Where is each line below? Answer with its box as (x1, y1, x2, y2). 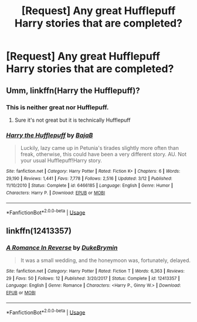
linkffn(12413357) (6, 226, 72, 236)
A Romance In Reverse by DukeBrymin (6, 243, 118, 251)
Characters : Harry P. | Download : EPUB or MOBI (6, 190, 106, 196)
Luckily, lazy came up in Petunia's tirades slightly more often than (20, 145, 179, 152)
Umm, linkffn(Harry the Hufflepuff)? (6, 85, 140, 95)
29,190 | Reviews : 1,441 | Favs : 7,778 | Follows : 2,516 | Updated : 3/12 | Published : (6, 175, 173, 182)
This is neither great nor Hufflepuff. (6, 103, 109, 111)
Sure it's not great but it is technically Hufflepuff (14, 116, 131, 123)
